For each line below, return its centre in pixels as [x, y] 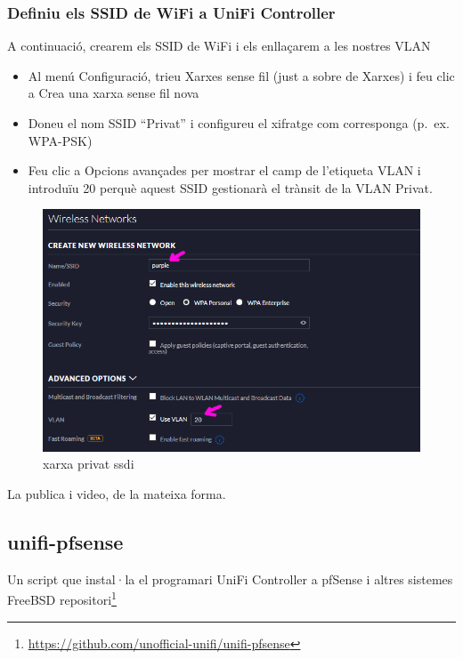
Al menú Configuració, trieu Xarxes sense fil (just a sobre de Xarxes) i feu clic [241, 75]
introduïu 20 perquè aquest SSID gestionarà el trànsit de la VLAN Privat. [230, 187]
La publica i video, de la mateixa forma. [117, 493]
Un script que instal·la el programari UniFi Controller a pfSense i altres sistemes [230, 579]
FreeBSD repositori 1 [62, 598]
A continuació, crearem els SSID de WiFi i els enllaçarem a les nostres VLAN [219, 46]
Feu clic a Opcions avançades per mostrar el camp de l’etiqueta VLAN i [224, 170]
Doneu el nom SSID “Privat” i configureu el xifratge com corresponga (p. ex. [239, 123]
